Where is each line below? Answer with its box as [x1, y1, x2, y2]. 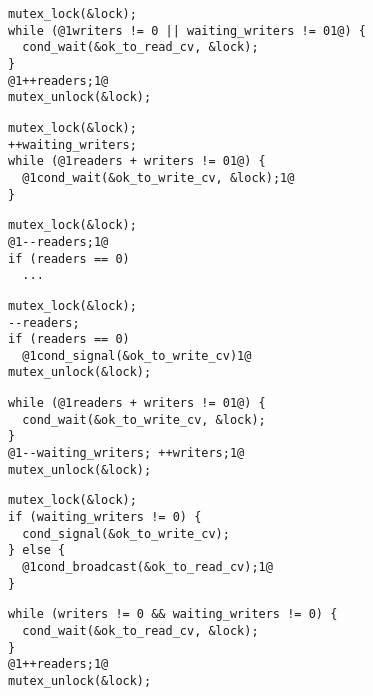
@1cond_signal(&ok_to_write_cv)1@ [22, 348, 252, 363]
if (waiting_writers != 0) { [8, 510, 202, 525]
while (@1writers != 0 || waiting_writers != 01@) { [8, 23, 366, 38]
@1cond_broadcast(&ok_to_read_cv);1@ [22, 560, 273, 575]
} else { [8, 543, 66, 558]
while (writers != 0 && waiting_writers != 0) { [8, 607, 338, 622]
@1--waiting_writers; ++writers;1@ [8, 446, 245, 461]
